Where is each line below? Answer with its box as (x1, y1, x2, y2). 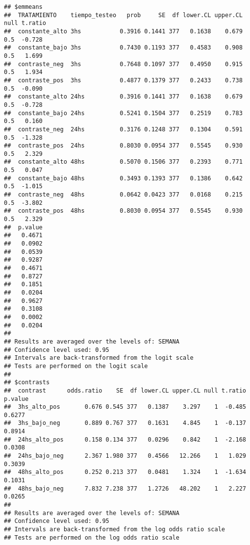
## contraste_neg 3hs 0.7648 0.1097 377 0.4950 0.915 (4, 60, 243, 68)
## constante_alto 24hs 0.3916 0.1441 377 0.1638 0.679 (4, 93, 243, 100)
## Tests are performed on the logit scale (4, 362, 148, 370)
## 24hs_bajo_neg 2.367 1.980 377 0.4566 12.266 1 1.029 (4, 452, 246, 460)
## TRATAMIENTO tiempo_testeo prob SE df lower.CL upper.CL (4, 11, 243, 19)
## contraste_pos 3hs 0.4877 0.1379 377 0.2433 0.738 (4, 76, 243, 84)
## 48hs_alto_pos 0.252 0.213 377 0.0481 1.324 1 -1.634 (4, 469, 246, 476)
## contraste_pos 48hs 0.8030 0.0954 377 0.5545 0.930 (4, 207, 243, 215)
